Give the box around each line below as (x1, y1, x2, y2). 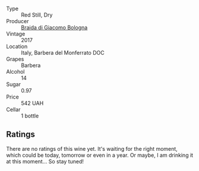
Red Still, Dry (21, 11, 53, 18)
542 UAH (21, 100, 44, 106)
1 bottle (21, 112, 39, 119)
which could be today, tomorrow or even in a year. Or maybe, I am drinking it (6, 151, 194, 159)
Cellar (6, 106, 21, 113)
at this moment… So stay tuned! (6, 157, 84, 165)
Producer (6, 18, 29, 24)
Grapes (6, 56, 24, 62)
